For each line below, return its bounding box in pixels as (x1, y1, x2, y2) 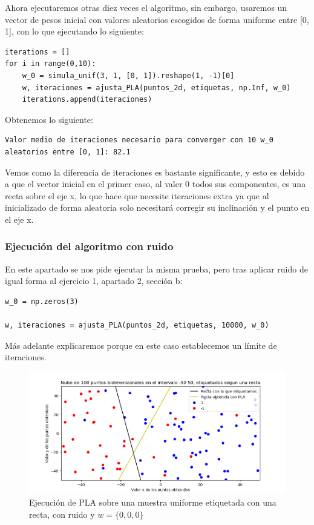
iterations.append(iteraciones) (22, 95, 152, 104)
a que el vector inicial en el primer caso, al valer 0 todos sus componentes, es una (5, 177, 306, 190)
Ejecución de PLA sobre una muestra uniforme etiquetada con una (29, 496, 276, 509)
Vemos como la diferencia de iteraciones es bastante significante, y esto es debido (5, 165, 305, 178)
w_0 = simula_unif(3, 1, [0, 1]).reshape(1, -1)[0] (22, 71, 235, 80)
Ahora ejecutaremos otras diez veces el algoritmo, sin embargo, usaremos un (5, 1, 287, 13)
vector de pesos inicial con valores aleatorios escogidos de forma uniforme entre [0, (5, 13, 309, 25)
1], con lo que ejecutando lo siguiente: (5, 25, 144, 38)
